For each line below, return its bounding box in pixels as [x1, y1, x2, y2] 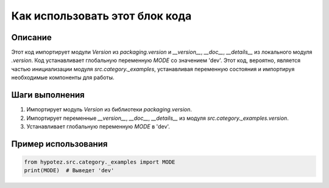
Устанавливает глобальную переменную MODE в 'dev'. [26, 122, 171, 130]
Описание [11, 32, 52, 43]
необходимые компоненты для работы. [11, 74, 115, 82]
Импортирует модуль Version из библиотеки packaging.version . [26, 106, 192, 113]
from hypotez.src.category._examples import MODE [24, 158, 175, 165]
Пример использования [11, 139, 108, 149]
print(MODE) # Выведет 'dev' [24, 167, 115, 174]
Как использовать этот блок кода [11, 9, 192, 23]
